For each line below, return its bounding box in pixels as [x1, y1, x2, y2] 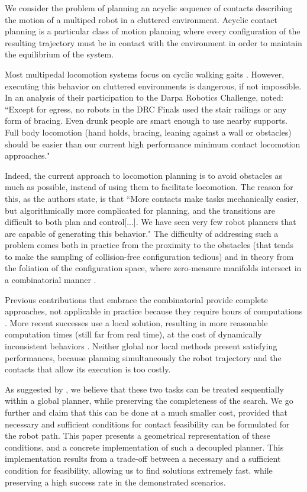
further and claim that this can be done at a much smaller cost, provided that [5, 406, 287, 418]
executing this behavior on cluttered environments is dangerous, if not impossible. [5, 79, 302, 92]
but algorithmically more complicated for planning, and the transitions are [5, 204, 275, 216]
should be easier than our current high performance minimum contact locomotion [5, 137, 300, 150]
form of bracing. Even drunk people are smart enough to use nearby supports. [5, 114, 287, 127]
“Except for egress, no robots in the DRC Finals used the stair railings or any [5, 102, 287, 115]
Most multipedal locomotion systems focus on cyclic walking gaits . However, [5, 67, 285, 80]
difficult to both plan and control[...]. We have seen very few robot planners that [5, 216, 296, 228]
